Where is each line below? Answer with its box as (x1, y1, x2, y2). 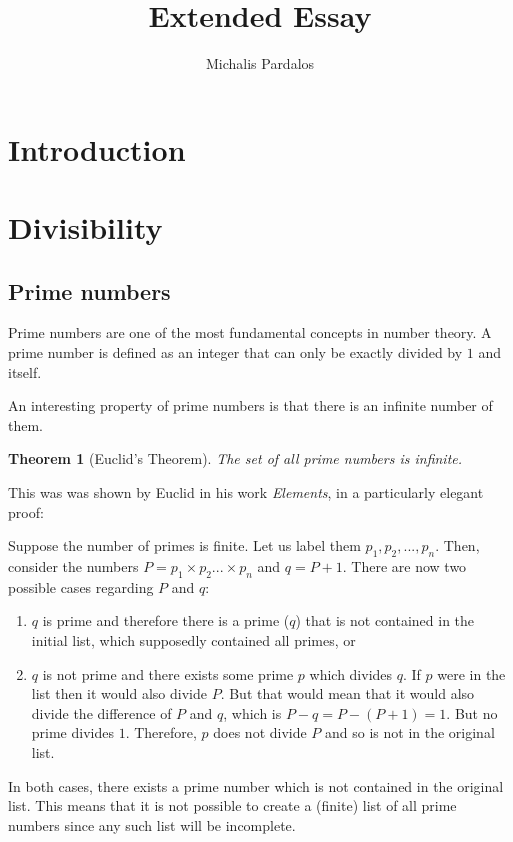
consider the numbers (8, 556, 139, 577)
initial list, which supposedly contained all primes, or (31, 630, 356, 651)
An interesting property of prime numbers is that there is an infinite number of (8, 395, 493, 416)
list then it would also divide (31, 683, 207, 704)
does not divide (213, 722, 307, 743)
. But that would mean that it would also (220, 683, 475, 704)
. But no (446, 702, 498, 723)
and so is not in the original (325, 722, 495, 743)
